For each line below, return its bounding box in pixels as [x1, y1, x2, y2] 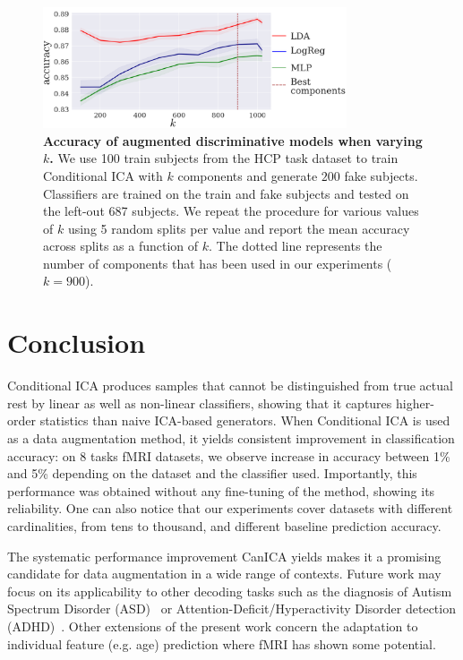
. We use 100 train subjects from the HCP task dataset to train [49, 149, 399, 167]
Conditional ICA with [43, 166, 163, 184]
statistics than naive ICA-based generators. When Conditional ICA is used [39, 411, 450, 430]
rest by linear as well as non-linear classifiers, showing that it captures [7, 393, 392, 412]
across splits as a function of [43, 236, 199, 255]
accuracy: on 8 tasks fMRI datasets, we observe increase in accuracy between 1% [7, 446, 450, 465]
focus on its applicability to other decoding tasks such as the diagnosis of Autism [7, 581, 452, 600]
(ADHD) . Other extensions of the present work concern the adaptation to [7, 616, 418, 635]
